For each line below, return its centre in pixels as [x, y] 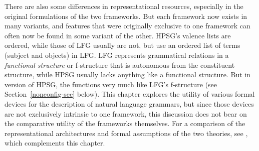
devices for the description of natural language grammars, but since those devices [129, 103]
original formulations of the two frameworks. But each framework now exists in [126, 16]
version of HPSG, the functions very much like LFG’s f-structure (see [111, 84]
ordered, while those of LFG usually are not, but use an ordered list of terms [122, 45]
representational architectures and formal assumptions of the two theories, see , [126, 133]
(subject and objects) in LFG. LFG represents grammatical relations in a [117, 55]
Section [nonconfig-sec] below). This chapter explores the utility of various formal [130, 94]
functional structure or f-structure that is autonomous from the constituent [120, 65]
